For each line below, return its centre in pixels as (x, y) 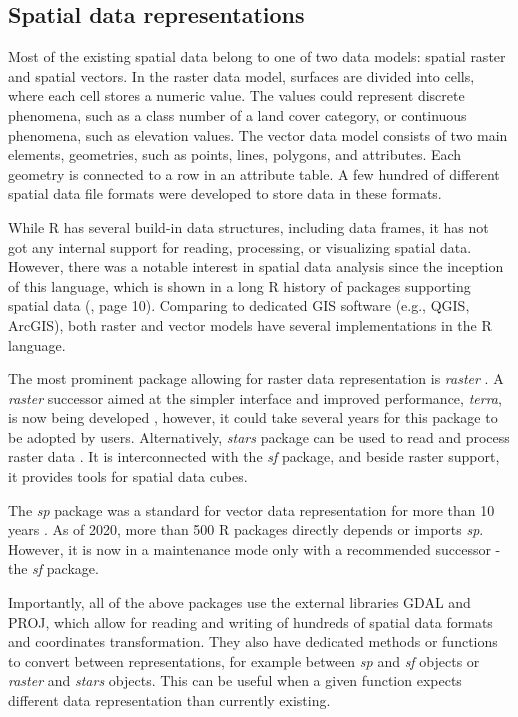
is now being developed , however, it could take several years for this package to (253, 417)
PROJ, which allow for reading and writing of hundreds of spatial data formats (250, 621)
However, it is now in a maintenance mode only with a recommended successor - (254, 548)
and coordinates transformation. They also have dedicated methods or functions (253, 641)
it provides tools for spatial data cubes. (128, 476)
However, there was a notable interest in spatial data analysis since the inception (256, 266)
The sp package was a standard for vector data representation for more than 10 (251, 509)
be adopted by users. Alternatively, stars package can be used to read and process (259, 436)
